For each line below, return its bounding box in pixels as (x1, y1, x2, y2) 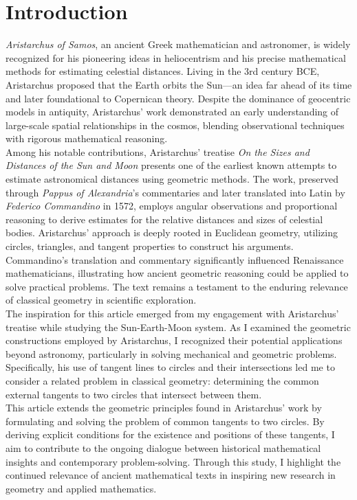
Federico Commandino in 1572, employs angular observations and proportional (6, 198, 338, 213)
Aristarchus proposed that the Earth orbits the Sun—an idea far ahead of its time (6, 77, 352, 91)
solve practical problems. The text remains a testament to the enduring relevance (6, 279, 348, 293)
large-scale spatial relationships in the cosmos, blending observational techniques (6, 117, 345, 132)
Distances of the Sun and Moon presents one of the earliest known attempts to (6, 158, 337, 172)
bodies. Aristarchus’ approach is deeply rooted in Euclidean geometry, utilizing (6, 225, 338, 240)
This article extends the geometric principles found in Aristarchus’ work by (6, 400, 322, 415)
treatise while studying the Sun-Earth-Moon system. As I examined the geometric (6, 319, 351, 334)
